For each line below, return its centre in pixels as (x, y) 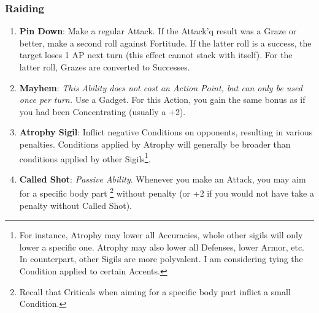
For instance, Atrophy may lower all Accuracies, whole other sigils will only (161, 235)
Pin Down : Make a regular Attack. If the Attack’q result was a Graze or (158, 31)
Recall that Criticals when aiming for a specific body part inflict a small (155, 291)
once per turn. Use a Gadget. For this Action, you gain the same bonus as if (162, 100)
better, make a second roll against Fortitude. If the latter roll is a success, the (165, 43)
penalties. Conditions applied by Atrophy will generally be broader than (155, 144)
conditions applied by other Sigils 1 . (85, 157)
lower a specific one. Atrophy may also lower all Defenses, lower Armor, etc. (162, 247)
